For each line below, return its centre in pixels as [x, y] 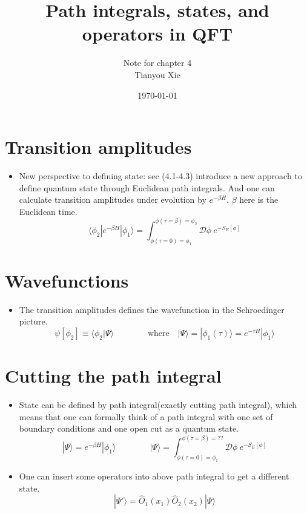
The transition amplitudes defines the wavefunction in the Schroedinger [152, 309]
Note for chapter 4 [157, 63]
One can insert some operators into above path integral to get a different [154, 476]
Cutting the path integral [113, 376]
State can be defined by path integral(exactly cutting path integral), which [158, 405]
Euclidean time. [48, 211]
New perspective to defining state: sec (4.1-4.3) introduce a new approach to [160, 176]
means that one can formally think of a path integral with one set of [146, 416]
